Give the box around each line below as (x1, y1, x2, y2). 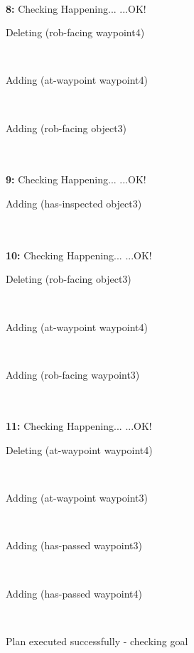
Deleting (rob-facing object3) (6, 271, 131, 286)
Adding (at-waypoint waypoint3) (6, 490, 148, 505)
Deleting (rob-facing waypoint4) (6, 25, 145, 40)
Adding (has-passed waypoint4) (6, 585, 142, 600)
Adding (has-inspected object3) (6, 195, 142, 210)
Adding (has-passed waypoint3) (6, 538, 142, 553)
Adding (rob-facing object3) (6, 120, 127, 135)
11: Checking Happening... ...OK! (6, 419, 152, 433)
